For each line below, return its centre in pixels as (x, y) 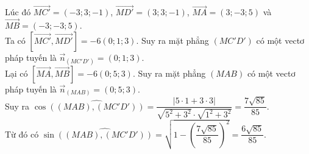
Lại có (16, 73)
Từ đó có (22, 134)
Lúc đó (18, 12)
